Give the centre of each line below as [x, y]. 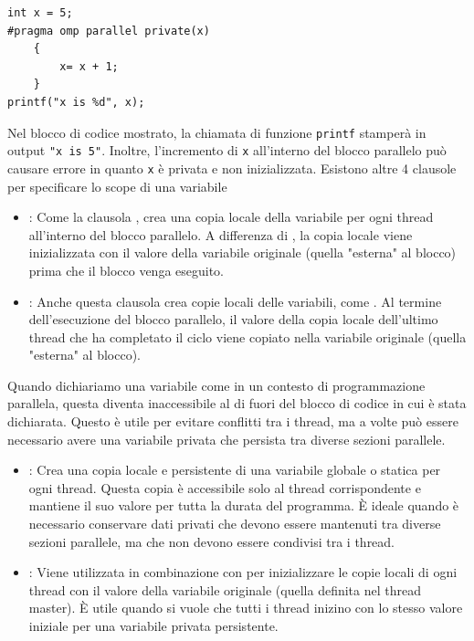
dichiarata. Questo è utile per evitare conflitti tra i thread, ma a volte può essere [233, 421]
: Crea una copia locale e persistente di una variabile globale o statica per [235, 470]
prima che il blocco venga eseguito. [126, 270]
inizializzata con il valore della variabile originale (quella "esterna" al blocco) [242, 252]
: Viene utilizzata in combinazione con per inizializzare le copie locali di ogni [243, 572]
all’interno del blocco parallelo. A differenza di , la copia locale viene [221, 234]
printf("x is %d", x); [76, 102]
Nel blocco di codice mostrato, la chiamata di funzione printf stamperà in [217, 132]
